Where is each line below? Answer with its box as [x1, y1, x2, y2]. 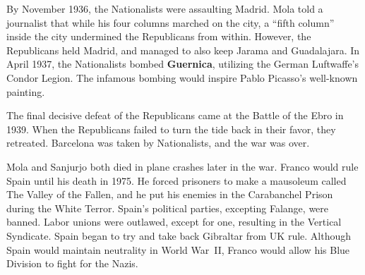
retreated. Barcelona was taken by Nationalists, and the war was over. [6, 135, 310, 150]
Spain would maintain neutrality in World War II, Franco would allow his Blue [6, 242, 350, 257]
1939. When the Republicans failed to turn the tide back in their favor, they [6, 121, 336, 136]
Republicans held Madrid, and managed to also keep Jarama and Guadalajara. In [6, 42, 360, 57]
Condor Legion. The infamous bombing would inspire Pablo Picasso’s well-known [6, 70, 358, 85]
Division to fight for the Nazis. [6, 256, 138, 271]
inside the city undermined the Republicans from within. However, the [6, 29, 311, 44]
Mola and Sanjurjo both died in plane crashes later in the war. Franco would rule [6, 159, 359, 173]
